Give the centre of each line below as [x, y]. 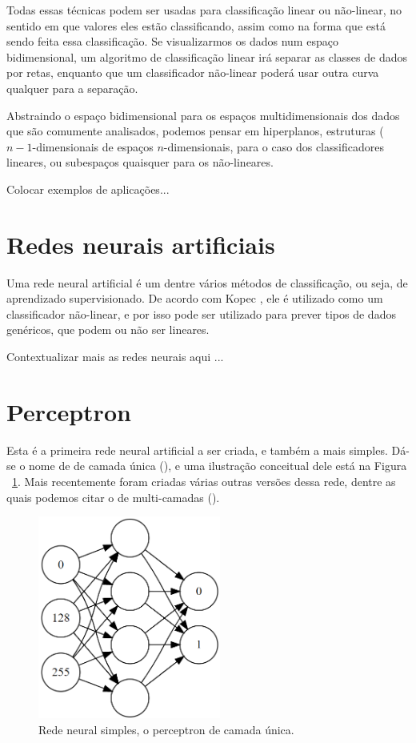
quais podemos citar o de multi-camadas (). [113, 497]
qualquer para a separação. [72, 88]
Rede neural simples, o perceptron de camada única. [166, 729]
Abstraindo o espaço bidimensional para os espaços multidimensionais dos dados [203, 115]
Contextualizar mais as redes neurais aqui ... [115, 357]
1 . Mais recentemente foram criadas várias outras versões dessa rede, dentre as [204, 481]
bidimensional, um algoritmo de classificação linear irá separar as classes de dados [207, 56]
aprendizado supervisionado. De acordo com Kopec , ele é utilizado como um [195, 298]
